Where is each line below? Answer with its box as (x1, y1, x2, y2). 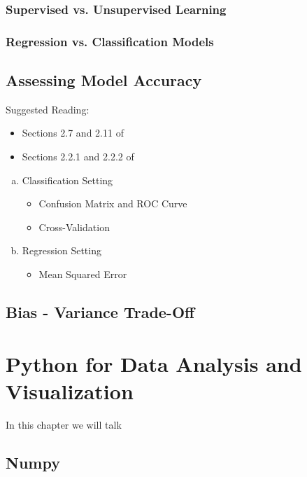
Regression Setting (22, 243, 101, 258)
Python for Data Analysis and (6, 349, 302, 378)
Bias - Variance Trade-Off (6, 301, 195, 323)
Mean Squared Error (38, 267, 127, 282)
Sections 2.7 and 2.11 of (22, 125, 124, 140)
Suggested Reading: (6, 102, 90, 116)
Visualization (6, 376, 134, 405)
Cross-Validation (38, 219, 110, 234)
